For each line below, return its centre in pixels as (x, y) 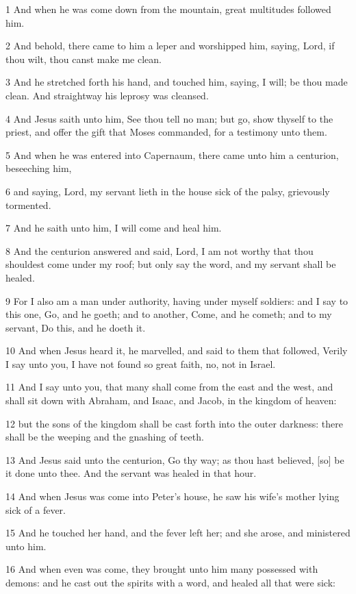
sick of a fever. (36, 509)
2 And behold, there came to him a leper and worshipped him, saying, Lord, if (170, 46)
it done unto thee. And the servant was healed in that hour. (131, 473)
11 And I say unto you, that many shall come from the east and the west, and (169, 387)
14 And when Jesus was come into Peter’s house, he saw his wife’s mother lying (173, 496)
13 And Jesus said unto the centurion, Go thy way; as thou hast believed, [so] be (175, 459)
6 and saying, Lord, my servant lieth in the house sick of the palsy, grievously (168, 191)
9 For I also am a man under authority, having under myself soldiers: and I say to (177, 300)
